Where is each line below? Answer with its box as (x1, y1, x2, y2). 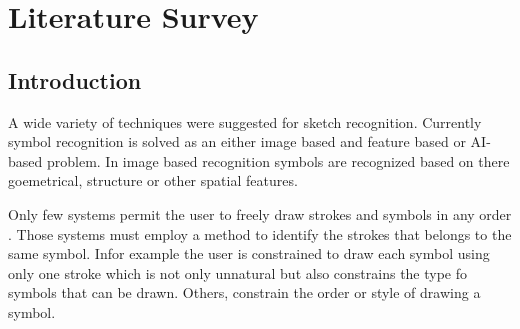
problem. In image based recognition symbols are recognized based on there (46, 150, 510, 171)
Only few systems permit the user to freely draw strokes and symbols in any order (8, 203, 512, 224)
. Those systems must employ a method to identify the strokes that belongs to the (8, 223, 512, 244)
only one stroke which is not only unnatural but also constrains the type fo (8, 262, 468, 283)
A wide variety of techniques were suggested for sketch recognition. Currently (8, 111, 482, 132)
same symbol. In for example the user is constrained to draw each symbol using (8, 243, 490, 264)
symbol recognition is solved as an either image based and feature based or (8, 131, 466, 152)
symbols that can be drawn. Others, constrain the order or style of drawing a (8, 282, 481, 303)
